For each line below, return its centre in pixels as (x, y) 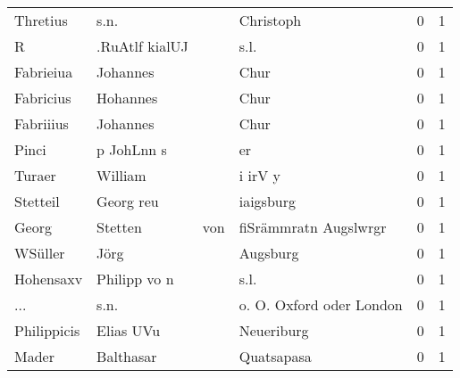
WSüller (40, 253)
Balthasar (127, 356)
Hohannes (127, 98)
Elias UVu (129, 330)
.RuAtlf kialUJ (142, 46)
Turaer (35, 175)
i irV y (259, 175)
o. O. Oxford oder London (321, 304)
